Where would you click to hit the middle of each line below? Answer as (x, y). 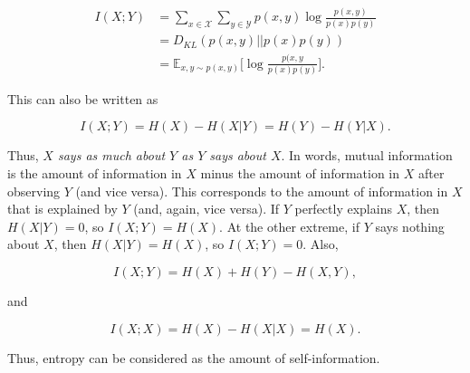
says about (238, 155)
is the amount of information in (95, 173)
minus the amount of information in (300, 173)
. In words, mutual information (367, 155)
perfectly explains (343, 209)
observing (34, 191)
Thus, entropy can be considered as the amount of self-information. (194, 357)
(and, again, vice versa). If (206, 209)
